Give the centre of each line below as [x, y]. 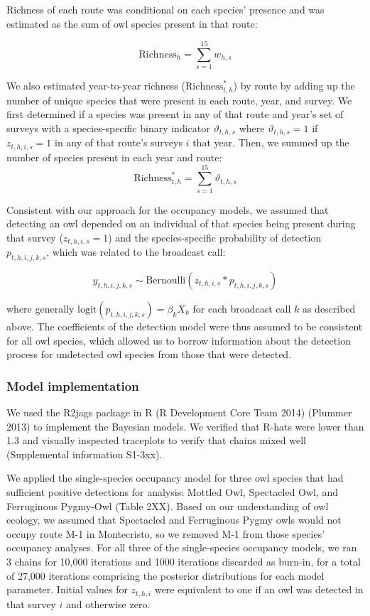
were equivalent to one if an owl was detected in [259, 589]
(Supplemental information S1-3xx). [85, 454]
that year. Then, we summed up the [271, 142]
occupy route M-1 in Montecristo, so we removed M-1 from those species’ [166, 533]
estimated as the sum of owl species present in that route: [132, 23]
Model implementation [73, 385]
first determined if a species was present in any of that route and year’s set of [175, 114]
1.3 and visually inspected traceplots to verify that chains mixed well [156, 440]
